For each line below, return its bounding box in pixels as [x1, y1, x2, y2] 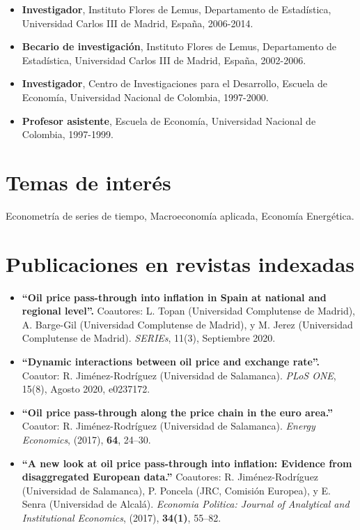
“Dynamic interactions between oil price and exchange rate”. [22, 354, 320, 368]
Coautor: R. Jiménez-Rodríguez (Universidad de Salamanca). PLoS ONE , [22, 368, 336, 382]
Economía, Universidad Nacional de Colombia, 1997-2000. [22, 89, 269, 104]
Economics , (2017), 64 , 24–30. [22, 432, 151, 446]
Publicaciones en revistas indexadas [6, 249, 355, 278]
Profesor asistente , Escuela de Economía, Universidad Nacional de [22, 113, 316, 128]
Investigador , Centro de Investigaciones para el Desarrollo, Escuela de [22, 76, 328, 91]
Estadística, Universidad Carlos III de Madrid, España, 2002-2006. [22, 52, 306, 67]
